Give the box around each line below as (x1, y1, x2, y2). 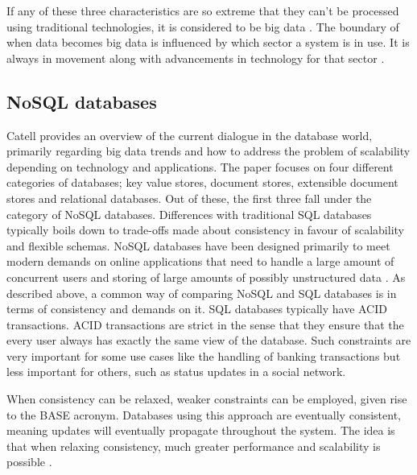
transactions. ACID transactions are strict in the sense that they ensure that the (6, 316, 404, 332)
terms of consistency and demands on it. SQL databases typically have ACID (6, 300, 387, 317)
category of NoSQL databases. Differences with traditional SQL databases (6, 205, 372, 222)
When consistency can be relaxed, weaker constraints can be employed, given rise (6, 390, 407, 407)
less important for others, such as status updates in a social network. (6, 363, 346, 380)
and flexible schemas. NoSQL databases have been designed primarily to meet (6, 237, 390, 254)
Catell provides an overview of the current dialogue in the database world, (6, 126, 373, 143)
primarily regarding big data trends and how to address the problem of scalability (6, 142, 411, 159)
